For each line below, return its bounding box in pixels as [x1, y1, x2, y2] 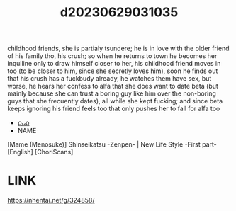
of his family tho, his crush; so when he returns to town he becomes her [7, 52, 218, 60]
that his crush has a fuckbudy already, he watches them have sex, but [7, 74, 212, 83]
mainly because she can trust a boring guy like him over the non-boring [7, 89, 216, 98]
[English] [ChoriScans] [7, 148, 74, 156]
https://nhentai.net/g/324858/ [7, 196, 95, 205]
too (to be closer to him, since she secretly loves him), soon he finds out [7, 67, 218, 75]
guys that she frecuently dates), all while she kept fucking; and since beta [7, 97, 223, 105]
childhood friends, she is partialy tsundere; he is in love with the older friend [7, 44, 230, 53]
